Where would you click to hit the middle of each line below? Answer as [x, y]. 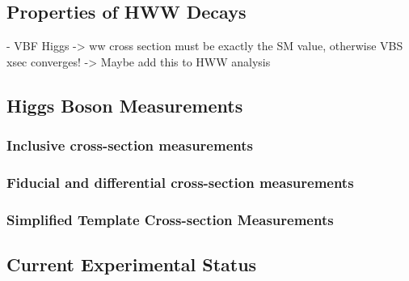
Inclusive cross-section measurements [130, 145]
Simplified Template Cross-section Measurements [170, 219]
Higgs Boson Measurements [125, 105]
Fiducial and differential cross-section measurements [180, 182]
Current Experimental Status [132, 264]
